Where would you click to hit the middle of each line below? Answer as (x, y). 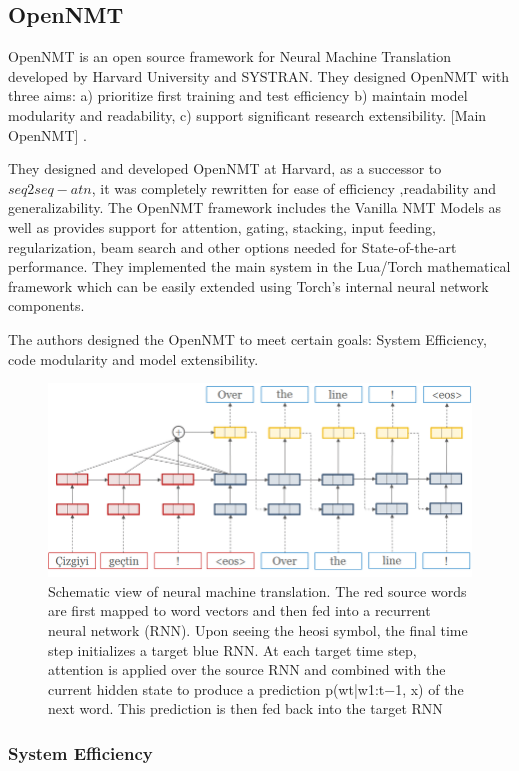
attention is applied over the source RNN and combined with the (247, 669)
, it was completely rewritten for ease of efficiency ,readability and (294, 187)
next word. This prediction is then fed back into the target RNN (245, 708)
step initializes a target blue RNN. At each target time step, (232, 649)
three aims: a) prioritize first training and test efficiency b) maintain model (238, 95)
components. (46, 305)
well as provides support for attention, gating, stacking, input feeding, (222, 226)
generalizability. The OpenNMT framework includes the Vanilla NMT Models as (255, 207)
